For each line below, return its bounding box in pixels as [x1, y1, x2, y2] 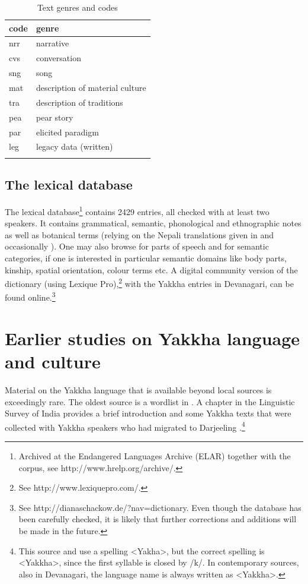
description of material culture [36, 81, 146, 93]
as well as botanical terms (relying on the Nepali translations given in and [5, 228, 274, 241]
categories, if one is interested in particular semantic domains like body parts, [5, 251, 287, 264]
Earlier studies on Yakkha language [5, 326, 300, 350]
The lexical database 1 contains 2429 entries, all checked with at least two [5, 203, 269, 217]
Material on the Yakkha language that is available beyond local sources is [5, 383, 272, 396]
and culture [5, 349, 101, 373]
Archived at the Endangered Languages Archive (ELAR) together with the [18, 449, 291, 462]
